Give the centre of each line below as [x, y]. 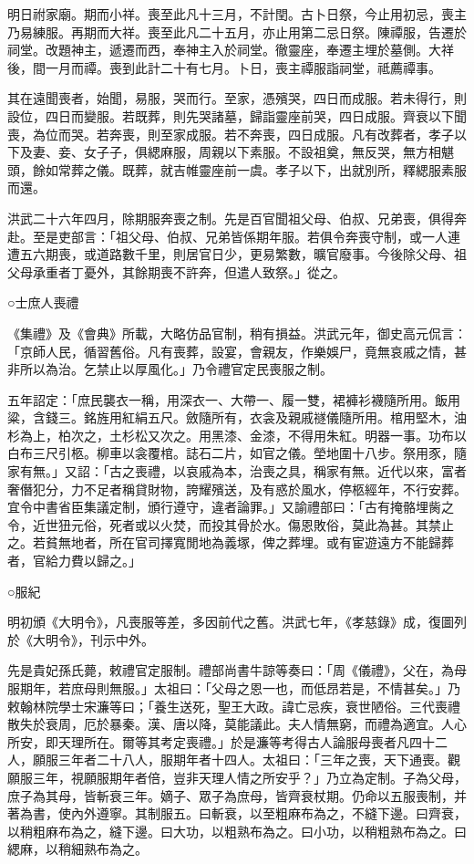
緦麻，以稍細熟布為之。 [77, 849]
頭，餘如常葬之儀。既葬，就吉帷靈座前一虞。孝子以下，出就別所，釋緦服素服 [237, 169]
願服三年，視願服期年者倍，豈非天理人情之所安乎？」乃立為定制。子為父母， [237, 777]
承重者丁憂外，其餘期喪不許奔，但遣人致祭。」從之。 [189, 271]
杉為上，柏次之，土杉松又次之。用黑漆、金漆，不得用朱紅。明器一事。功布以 [237, 435]
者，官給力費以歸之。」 [74, 561]
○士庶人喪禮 [43, 302]
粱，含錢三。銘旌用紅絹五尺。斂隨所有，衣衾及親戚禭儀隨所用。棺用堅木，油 [237, 417]
